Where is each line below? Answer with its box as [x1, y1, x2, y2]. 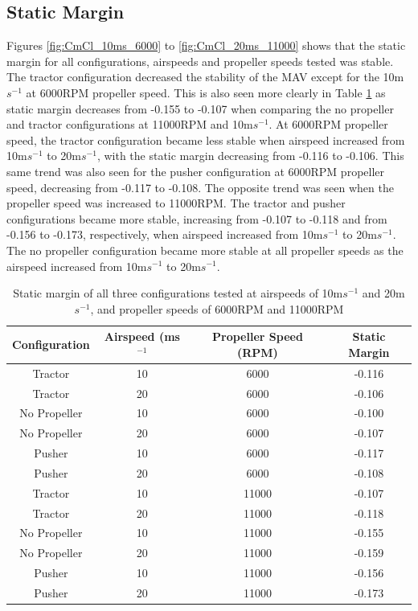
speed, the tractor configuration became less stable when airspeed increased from [6, 131, 405, 148]
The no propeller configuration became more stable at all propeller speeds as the [6, 241, 404, 258]
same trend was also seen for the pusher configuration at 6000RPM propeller [6, 162, 385, 179]
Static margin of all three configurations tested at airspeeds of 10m [13, 285, 343, 301]
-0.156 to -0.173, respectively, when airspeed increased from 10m [6, 226, 323, 243]
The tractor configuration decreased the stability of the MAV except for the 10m [6, 68, 404, 85]
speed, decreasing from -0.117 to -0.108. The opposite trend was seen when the [6, 178, 394, 195]
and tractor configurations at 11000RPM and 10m [6, 116, 253, 133]
